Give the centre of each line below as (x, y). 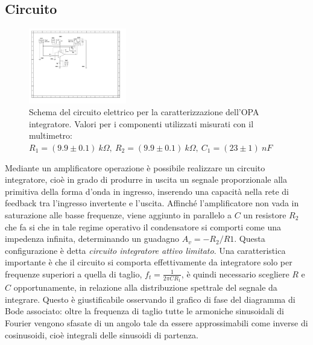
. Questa (250, 239)
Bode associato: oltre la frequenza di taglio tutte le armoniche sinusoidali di (145, 311)
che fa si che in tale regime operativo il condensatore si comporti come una (143, 226)
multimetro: (51, 135)
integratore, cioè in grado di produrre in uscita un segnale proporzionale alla (146, 179)
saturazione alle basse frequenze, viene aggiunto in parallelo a (119, 214)
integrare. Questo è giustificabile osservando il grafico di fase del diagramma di (150, 299)
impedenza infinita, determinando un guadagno (92, 239)
